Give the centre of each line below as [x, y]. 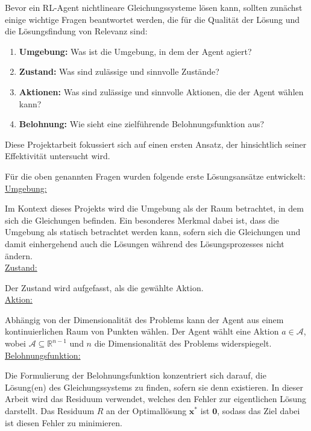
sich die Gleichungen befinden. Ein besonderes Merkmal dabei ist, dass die [142, 220]
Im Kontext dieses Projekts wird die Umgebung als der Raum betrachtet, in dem [154, 208]
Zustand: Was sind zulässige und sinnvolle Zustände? [119, 71]
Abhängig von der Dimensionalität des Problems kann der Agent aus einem [144, 319]
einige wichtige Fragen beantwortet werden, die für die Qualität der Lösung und [152, 19]
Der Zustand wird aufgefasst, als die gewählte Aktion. [104, 287]
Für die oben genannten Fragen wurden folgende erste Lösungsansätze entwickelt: [155, 176]
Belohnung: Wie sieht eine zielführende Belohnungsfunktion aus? [142, 124]
